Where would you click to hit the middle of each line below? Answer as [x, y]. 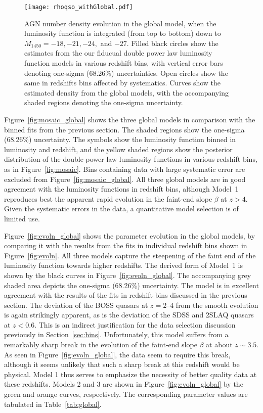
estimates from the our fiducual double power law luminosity [118, 53]
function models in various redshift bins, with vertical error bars [124, 63]
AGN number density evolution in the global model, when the [120, 23]
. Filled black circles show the [172, 43]
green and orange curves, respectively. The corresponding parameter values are [126, 394]
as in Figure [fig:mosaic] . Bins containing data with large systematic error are [125, 169]
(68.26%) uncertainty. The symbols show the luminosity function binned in [120, 139]
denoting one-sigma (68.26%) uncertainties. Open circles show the [126, 73]
